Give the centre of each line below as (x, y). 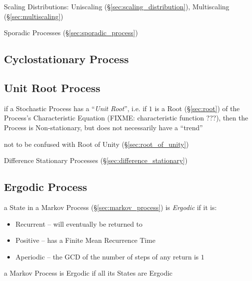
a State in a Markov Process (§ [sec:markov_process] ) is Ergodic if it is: (110, 207)
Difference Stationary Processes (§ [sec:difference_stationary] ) (96, 160)
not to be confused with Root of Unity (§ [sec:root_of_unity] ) (97, 144)
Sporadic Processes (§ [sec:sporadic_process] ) (71, 33)
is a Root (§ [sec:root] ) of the (197, 108)
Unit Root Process (52, 87)
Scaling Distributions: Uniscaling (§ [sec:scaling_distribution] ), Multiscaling (117, 6)
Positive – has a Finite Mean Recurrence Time (85, 240)
